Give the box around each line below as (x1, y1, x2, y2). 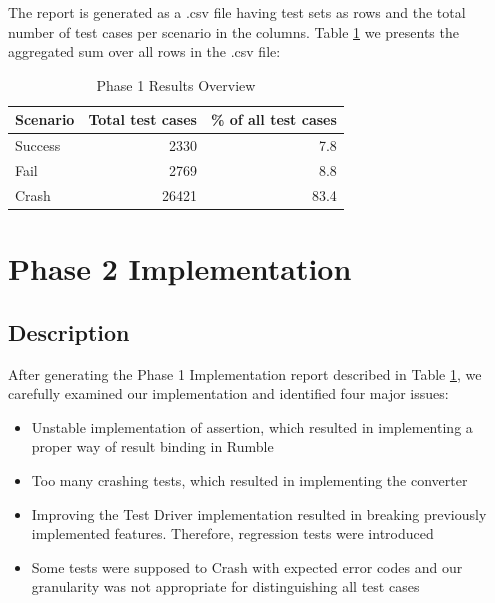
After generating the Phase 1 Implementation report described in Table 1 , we (8, 363, 482, 384)
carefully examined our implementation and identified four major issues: (8, 383, 449, 404)
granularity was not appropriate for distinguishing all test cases (31, 576, 420, 597)
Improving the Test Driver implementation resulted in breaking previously (31, 503, 487, 524)
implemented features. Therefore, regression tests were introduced (31, 523, 434, 544)
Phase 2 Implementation (8, 248, 352, 289)
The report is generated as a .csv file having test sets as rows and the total (8, 2, 466, 22)
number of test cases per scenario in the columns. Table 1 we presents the (8, 21, 459, 42)
